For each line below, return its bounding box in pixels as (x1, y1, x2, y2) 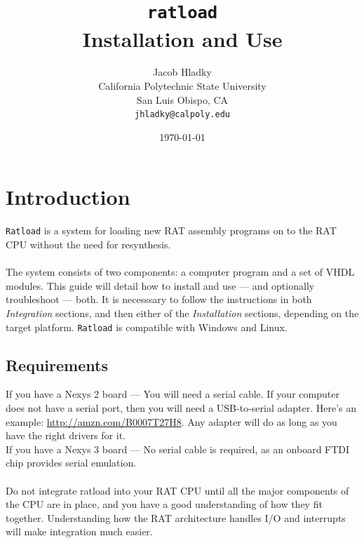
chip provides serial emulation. (6, 455, 137, 470)
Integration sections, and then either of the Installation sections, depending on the (6, 306, 359, 321)
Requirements (6, 354, 108, 375)
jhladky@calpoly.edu (134, 109, 231, 120)
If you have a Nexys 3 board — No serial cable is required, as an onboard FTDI (6, 441, 350, 456)
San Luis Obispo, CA (136, 92, 229, 107)
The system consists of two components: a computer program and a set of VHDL (6, 264, 355, 279)
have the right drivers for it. (6, 428, 126, 443)
